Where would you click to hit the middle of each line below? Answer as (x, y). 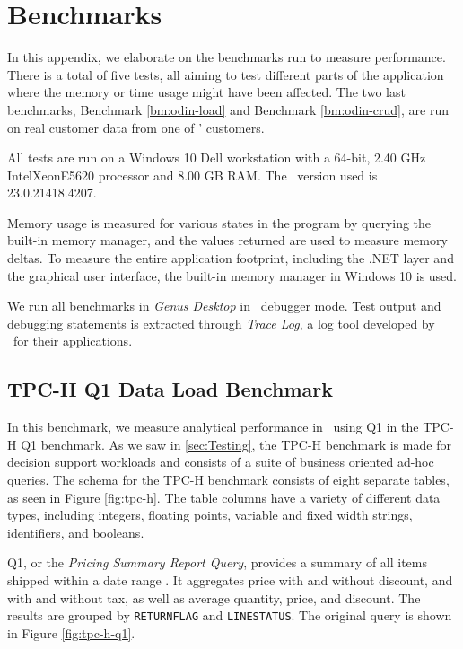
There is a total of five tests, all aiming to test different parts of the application (226, 74)
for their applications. (73, 341)
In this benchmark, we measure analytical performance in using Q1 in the (213, 427)
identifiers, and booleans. (76, 532)
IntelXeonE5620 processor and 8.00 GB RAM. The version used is (192, 175)
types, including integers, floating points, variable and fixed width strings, (210, 515)
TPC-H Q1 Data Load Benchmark (170, 389)
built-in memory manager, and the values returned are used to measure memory (227, 240)
